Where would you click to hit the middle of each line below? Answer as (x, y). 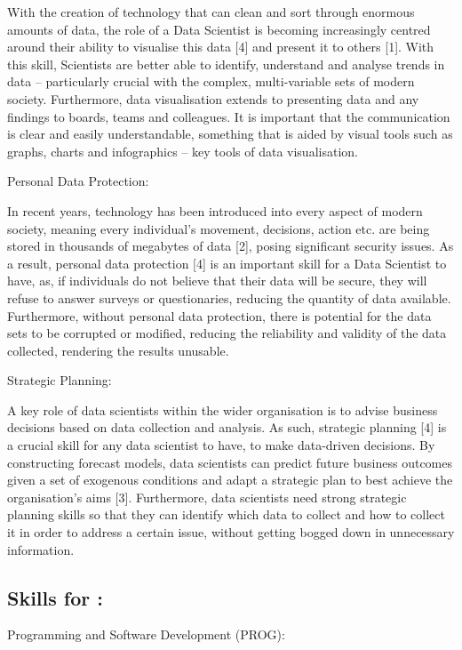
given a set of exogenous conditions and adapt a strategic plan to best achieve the (230, 480)
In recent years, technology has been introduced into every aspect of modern (215, 210)
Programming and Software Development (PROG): (146, 634)
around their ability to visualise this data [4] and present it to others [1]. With (221, 47)
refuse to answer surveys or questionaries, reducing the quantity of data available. (229, 297)
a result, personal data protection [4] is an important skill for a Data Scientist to (227, 263)
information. (41, 549)
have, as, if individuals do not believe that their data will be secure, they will (217, 281)
